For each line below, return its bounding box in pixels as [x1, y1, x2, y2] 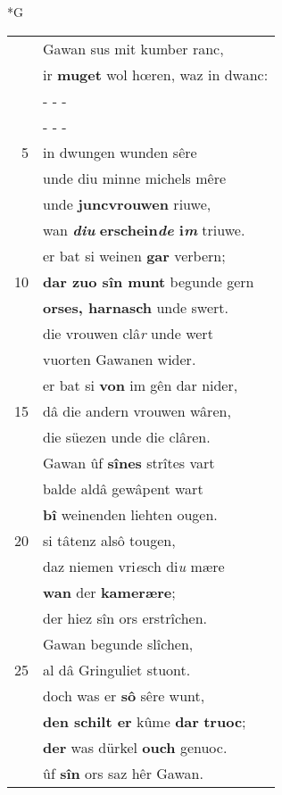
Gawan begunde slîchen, [43, 633, 194, 654]
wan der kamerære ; [43, 581, 176, 602]
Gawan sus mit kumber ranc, [43, 37, 224, 59]
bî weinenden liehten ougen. [43, 503, 218, 525]
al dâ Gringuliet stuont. [43, 658, 191, 680]
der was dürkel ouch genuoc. [43, 736, 228, 758]
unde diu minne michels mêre [43, 167, 227, 188]
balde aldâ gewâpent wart [43, 477, 203, 499]
